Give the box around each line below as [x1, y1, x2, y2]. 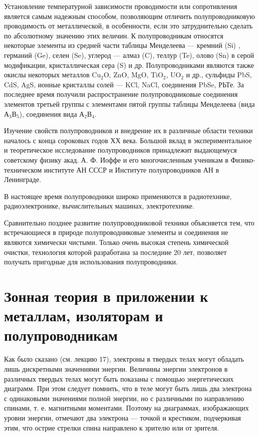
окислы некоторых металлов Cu [4, 69, 101, 80]
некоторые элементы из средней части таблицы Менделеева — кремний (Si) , [4, 40, 241, 50]
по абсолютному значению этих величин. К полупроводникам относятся [4, 30, 224, 40]
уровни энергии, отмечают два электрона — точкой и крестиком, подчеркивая [4, 412, 241, 423]
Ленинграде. [4, 174, 41, 185]
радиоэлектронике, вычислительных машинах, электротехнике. [4, 201, 195, 211]
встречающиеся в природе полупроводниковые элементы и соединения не [4, 227, 228, 237]
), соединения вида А [19, 108, 84, 119]
